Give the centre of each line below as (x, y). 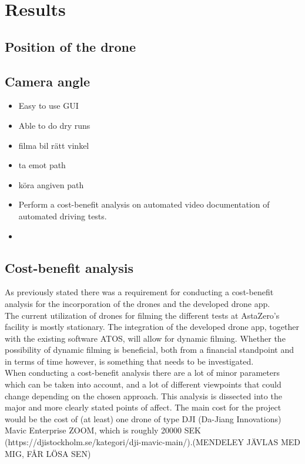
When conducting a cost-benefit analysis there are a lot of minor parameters (142, 373)
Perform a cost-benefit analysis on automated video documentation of (144, 204)
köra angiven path (51, 184)
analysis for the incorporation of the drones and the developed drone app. (138, 303)
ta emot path (42, 165)
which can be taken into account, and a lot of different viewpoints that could (143, 384)
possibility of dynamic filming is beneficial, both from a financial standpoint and (149, 350)
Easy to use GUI (48, 106)
